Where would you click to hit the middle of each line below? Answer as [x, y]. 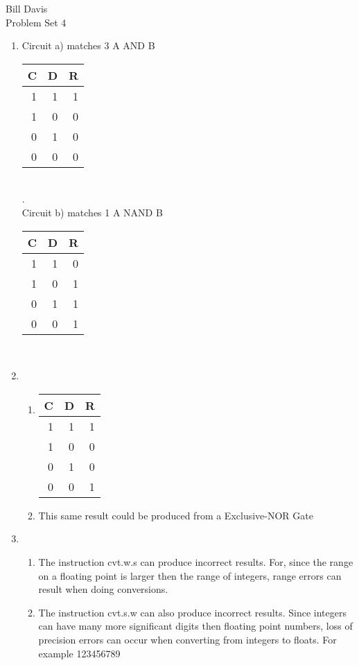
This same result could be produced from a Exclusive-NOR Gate [176, 515]
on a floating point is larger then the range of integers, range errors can [190, 575]
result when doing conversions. [103, 589]
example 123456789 [79, 653]
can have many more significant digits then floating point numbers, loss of [195, 626]
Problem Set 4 [36, 22]
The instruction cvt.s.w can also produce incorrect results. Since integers [192, 612]
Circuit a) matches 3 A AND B [88, 45]
